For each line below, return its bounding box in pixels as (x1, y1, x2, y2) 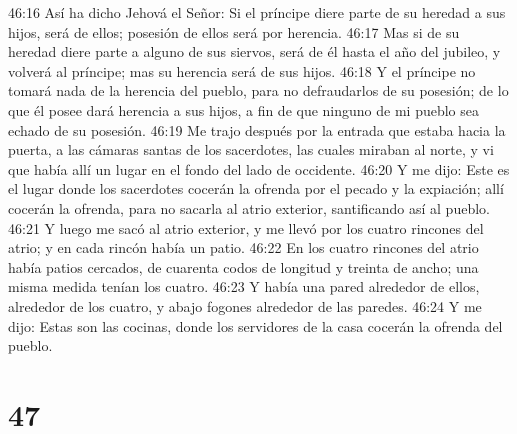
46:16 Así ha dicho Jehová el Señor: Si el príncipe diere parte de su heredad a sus (8, 2, 506, 22)
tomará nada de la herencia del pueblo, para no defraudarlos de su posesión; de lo (8, 80, 509, 101)
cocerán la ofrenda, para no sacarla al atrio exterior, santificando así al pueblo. (8, 197, 490, 218)
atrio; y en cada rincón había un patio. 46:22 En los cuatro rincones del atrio (8, 237, 479, 258)
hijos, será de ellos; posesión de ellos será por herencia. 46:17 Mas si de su (8, 21, 460, 42)
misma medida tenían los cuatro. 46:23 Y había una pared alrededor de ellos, (8, 276, 480, 297)
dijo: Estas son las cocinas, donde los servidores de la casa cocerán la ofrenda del (8, 315, 503, 336)
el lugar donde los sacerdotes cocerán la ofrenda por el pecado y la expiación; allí (8, 178, 504, 199)
